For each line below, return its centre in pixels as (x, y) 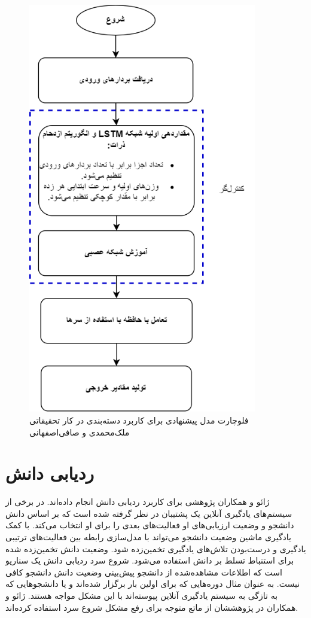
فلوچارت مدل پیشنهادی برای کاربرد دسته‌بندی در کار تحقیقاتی (139, 420)
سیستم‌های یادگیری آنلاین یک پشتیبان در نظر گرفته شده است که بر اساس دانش (149, 513)
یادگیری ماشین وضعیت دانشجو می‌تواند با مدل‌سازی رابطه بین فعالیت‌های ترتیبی (148, 537)
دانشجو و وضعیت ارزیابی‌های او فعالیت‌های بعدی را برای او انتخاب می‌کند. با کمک (150, 525)
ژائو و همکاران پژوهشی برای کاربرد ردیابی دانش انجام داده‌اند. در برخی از (138, 502)
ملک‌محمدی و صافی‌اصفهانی (80, 432)
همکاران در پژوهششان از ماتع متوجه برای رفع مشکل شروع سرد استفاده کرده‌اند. (152, 607)
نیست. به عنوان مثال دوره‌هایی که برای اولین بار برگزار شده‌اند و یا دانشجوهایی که (153, 584)
